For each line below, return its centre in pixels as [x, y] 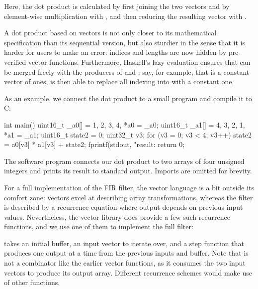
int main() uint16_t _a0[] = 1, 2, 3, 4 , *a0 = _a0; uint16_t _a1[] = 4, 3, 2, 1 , [125, 124]
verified [15, 62]
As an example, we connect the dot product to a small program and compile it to [128, 98]
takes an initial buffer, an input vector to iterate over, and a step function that [124, 243]
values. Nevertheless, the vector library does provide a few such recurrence [117, 217]
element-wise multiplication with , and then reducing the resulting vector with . [125, 16]
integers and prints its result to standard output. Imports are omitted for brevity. [128, 171]
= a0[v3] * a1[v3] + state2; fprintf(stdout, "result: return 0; [94, 144]
